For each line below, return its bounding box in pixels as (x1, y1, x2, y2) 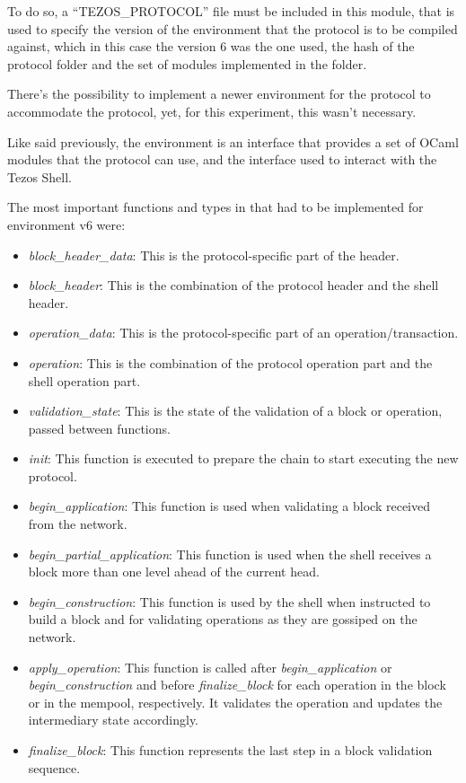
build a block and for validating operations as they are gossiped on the (28, 610, 418, 629)
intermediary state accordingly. (28, 710, 199, 729)
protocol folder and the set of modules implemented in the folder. (7, 54, 367, 73)
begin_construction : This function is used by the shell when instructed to (28, 592, 431, 611)
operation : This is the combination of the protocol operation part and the (28, 353, 433, 372)
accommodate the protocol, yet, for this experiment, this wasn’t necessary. (7, 101, 417, 120)
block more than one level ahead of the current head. (28, 562, 320, 581)
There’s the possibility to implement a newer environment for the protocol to (7, 84, 431, 103)
